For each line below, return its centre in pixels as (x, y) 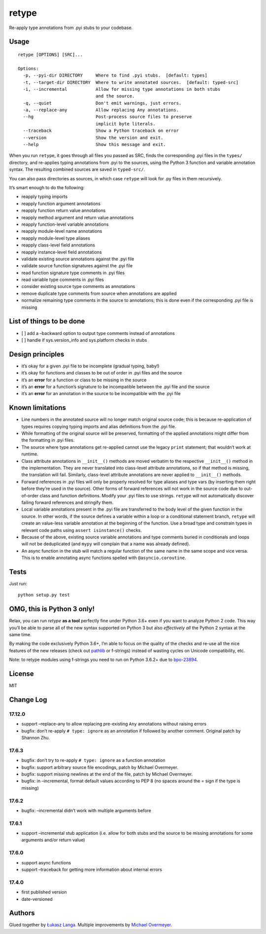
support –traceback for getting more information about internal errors (92, 870)
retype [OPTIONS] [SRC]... (50, 55)
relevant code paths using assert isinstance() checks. (82, 530)
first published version (44, 892)
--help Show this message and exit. (94, 145)
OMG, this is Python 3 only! (52, 609)
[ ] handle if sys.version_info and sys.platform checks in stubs (84, 340)
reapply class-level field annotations (58, 245)
